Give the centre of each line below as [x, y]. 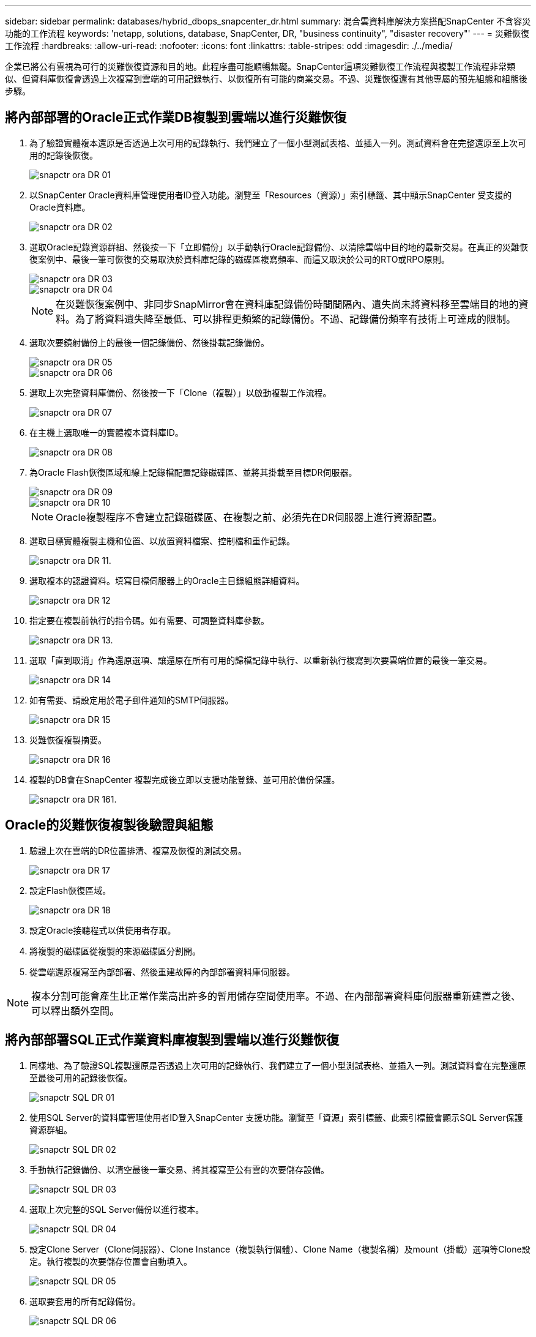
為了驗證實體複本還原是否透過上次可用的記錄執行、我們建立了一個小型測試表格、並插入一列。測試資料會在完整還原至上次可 [278, 143]
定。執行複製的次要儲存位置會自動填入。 [111, 1261]
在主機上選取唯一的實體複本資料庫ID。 [106, 432]
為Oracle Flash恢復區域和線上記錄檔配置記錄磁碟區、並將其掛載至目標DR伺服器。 [193, 472]
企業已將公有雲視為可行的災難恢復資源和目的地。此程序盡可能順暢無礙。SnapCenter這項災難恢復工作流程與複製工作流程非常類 [260, 66]
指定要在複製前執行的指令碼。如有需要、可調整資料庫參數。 [149, 620]
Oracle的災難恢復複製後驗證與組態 [109, 825]
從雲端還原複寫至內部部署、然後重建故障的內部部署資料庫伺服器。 [162, 972]
